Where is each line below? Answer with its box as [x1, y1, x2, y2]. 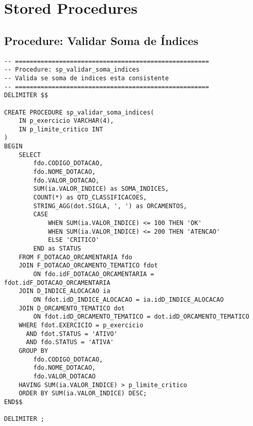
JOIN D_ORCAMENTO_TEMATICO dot [18, 304, 125, 312]
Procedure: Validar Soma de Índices [4, 32, 199, 48]
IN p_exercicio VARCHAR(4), [18, 117, 114, 125]
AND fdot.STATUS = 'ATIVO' [26, 330, 118, 338]
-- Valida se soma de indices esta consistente [4, 74, 169, 82]
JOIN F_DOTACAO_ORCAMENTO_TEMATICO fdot [18, 262, 158, 270]
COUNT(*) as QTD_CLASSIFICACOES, [33, 194, 147, 201]
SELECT [18, 151, 41, 159]
